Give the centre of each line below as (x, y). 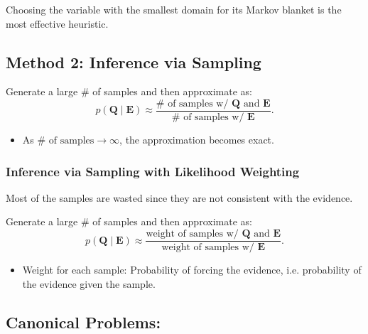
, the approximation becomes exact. (197, 140)
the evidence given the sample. (89, 283)
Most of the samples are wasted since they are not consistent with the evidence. (179, 197)
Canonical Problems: (83, 322)
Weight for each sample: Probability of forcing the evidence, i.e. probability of (192, 270)
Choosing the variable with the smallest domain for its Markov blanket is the (174, 9)
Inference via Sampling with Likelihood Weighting (153, 171)
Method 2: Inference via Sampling (134, 61)
